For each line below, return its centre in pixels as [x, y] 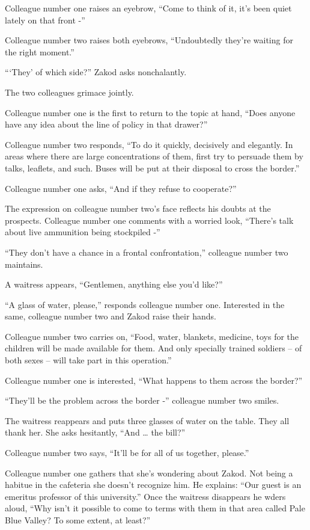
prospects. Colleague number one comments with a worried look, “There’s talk [149, 220]
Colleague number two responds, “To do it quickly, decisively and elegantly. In [149, 144]
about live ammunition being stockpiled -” [83, 232]
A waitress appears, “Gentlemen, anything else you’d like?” [114, 284]
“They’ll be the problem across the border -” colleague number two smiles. [142, 400]
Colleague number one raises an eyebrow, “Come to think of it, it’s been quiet [148, 8]
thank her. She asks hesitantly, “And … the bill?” [95, 432]
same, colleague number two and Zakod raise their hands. [111, 316]
